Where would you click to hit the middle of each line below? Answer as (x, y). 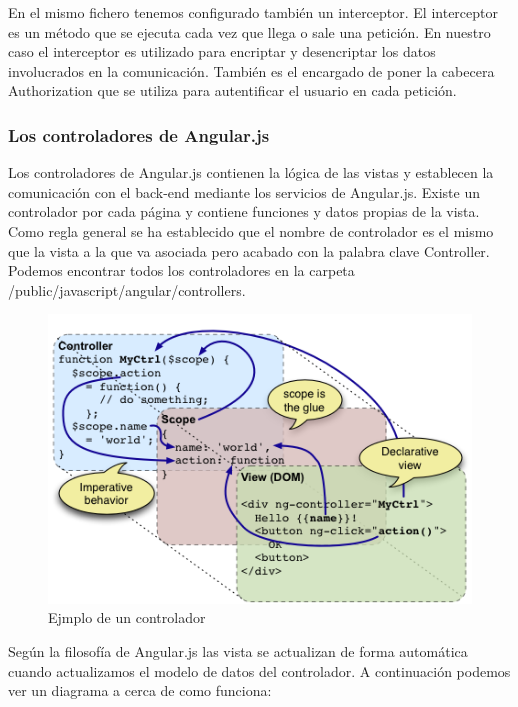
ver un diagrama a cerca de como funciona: (140, 690)
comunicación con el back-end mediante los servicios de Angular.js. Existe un (244, 191)
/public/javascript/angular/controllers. (127, 289)
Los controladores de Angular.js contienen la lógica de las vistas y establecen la (251, 172)
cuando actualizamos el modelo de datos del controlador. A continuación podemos (259, 670)
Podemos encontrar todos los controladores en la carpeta (181, 270)
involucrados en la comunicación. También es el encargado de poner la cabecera (251, 70)
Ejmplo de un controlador (127, 617)
